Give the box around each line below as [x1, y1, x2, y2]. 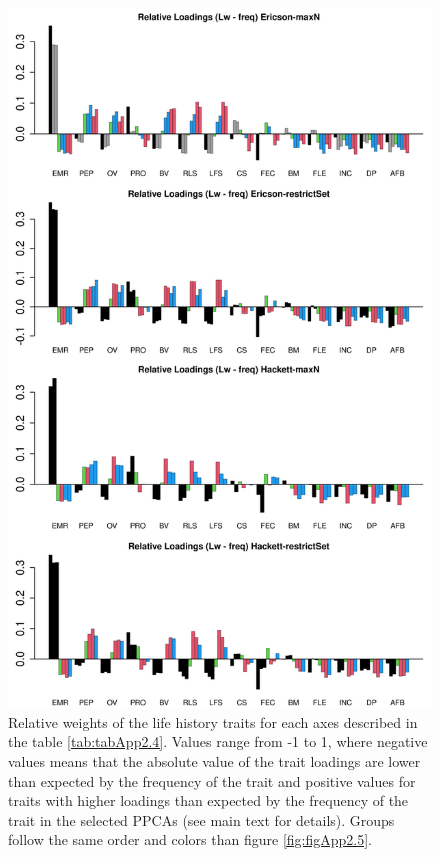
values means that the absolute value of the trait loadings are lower [8, 751, 421, 772]
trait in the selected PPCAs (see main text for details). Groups [8, 809, 395, 830]
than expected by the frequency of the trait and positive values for [8, 770, 416, 791]
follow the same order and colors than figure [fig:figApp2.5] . [8, 829, 372, 850]
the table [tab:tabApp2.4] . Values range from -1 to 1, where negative [8, 731, 428, 752]
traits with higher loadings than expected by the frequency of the [8, 790, 409, 811]
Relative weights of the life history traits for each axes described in [8, 711, 418, 732]
